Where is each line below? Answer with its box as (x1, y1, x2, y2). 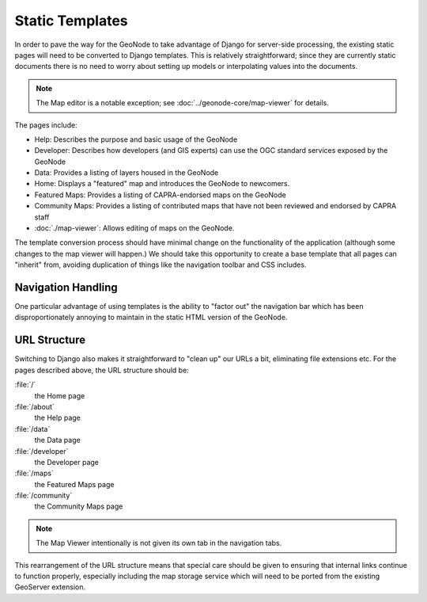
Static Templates (14, 12, 128, 29)
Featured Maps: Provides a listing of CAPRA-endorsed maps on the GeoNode (34, 190, 286, 200)
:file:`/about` (14, 402, 55, 411)
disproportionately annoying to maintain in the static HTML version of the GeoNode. (14, 313, 288, 322)
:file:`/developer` (14, 446, 69, 455)
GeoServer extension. (14, 582, 86, 592)
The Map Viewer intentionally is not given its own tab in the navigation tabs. (36, 539, 282, 548)
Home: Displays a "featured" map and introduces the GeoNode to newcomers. (34, 179, 290, 189)
